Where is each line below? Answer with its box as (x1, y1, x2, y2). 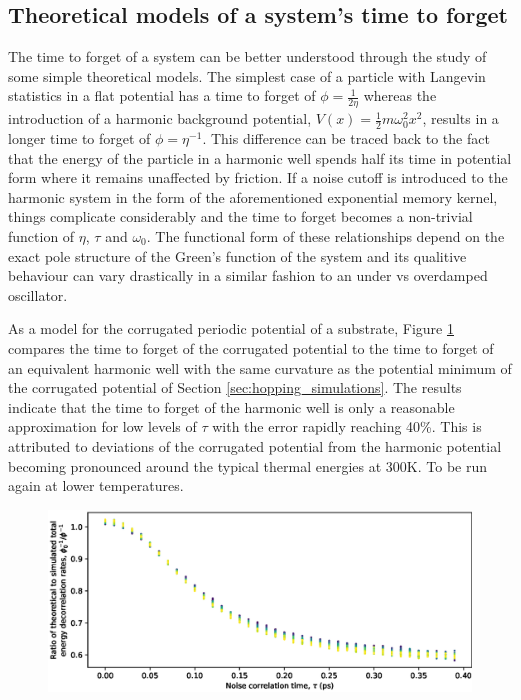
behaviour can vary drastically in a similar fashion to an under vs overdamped (8, 265, 488, 286)
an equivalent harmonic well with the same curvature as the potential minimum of (8, 357, 512, 378)
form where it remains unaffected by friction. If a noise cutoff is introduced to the (8, 167, 508, 188)
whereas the (363, 85, 437, 106)
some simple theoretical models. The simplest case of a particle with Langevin (8, 65, 486, 86)
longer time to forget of (8, 128, 151, 149)
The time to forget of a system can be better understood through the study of (8, 46, 487, 67)
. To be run (417, 455, 488, 476)
